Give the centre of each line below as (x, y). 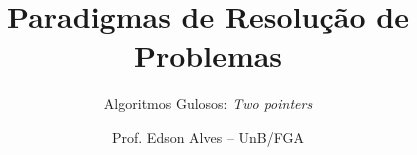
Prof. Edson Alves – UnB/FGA (208, 136)
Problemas (208, 55)
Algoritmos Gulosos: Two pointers (208, 103)
